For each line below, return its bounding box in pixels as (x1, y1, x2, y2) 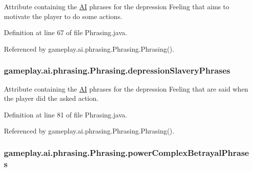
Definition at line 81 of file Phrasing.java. (4, 109, 127, 119)
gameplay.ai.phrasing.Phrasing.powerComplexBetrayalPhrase (4, 146, 249, 158)
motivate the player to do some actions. (4, 11, 123, 21)
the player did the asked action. (4, 93, 99, 103)
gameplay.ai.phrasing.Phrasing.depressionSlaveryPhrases (4, 64, 231, 76)
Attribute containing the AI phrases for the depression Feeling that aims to (4, 1, 230, 11)
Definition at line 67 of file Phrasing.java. (4, 27, 127, 38)
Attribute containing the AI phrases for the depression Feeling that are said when (4, 83, 249, 94)
